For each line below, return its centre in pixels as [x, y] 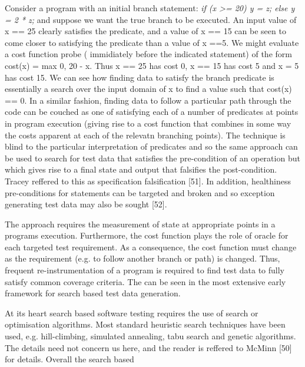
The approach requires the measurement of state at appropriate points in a [140, 224]
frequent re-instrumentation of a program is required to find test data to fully [145, 270]
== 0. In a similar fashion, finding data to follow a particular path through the [148, 100]
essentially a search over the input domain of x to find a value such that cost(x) [148, 89]
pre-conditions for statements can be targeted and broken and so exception [140, 192]
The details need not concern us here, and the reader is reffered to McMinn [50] [148, 347]
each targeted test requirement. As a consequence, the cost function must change [151, 247]
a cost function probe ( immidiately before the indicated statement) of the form [148, 54]
